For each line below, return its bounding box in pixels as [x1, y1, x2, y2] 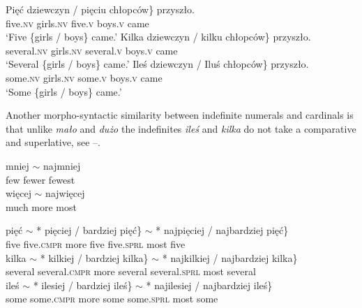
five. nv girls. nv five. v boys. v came [6, 15, 149, 30]
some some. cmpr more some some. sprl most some [6, 291, 218, 306]
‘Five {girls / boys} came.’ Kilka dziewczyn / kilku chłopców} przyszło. [6, 29, 311, 44]
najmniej [43, 158, 81, 173]
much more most [6, 199, 77, 214]
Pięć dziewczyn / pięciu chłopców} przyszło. [6, 2, 195, 16]
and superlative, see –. [6, 135, 100, 149]
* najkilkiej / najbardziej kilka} [162, 250, 298, 265]
